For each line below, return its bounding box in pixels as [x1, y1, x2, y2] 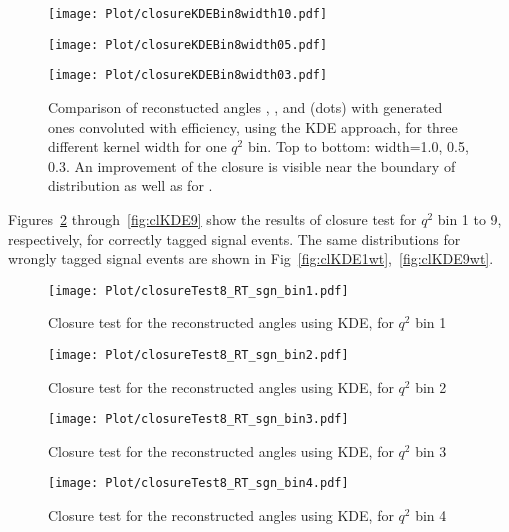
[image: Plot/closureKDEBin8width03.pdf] [48, 68, 328, 83]
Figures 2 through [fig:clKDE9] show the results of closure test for [8, 208, 417, 229]
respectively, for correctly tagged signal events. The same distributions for [8, 228, 461, 249]
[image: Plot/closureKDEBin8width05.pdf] [48, 37, 328, 52]
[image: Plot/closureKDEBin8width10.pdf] [48, 7, 328, 21]
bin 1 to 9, [437, 208, 502, 229]
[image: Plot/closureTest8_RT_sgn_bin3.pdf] [48, 412, 349, 427]
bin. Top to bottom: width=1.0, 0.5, [247, 136, 469, 157]
